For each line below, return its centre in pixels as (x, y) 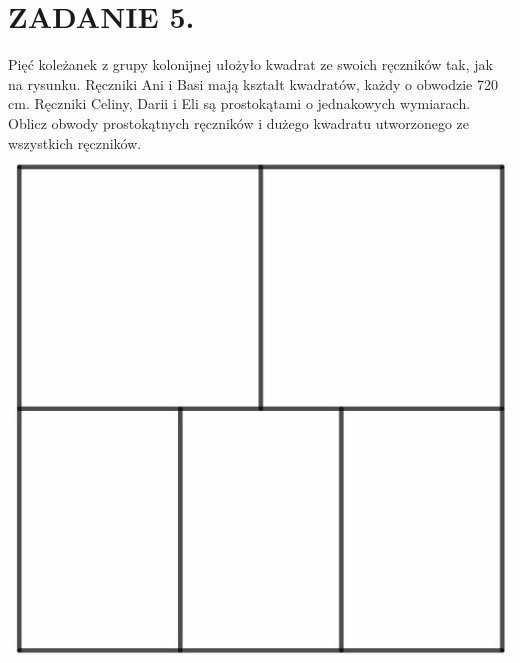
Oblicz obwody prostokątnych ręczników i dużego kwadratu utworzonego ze (239, 122)
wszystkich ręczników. (75, 142)
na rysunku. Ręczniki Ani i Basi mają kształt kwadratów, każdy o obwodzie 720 (253, 83)
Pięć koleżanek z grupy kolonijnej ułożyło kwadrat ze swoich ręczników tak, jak (250, 64)
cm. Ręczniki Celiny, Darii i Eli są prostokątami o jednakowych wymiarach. (239, 103)
